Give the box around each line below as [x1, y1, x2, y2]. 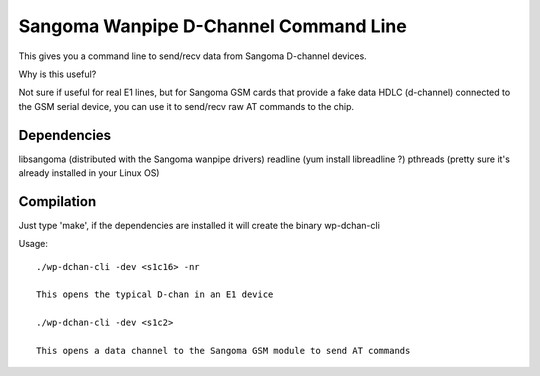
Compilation [18, 193, 97, 210]
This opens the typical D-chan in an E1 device [36, 289, 274, 300]
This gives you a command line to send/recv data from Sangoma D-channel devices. [18, 50, 367, 62]
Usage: [18, 238, 49, 250]
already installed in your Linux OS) [18, 167, 160, 179]
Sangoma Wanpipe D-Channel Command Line [18, 15, 407, 37]
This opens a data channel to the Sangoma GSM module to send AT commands [36, 345, 411, 357]
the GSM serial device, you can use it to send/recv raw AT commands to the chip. [18, 100, 355, 112]
